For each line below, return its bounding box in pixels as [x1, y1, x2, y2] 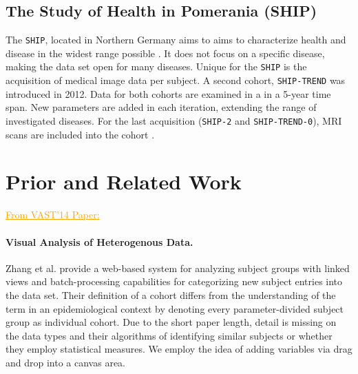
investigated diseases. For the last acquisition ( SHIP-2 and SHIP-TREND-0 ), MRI [6, 113, 342, 127]
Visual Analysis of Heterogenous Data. [6, 234, 193, 249]
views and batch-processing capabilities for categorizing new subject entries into [6, 274, 343, 289]
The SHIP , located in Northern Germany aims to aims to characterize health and [6, 32, 346, 47]
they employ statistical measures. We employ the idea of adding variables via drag [6, 342, 352, 356]
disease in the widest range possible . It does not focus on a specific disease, [6, 45, 325, 60]
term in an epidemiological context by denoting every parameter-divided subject [6, 301, 344, 315]
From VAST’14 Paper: [6, 207, 100, 222]
